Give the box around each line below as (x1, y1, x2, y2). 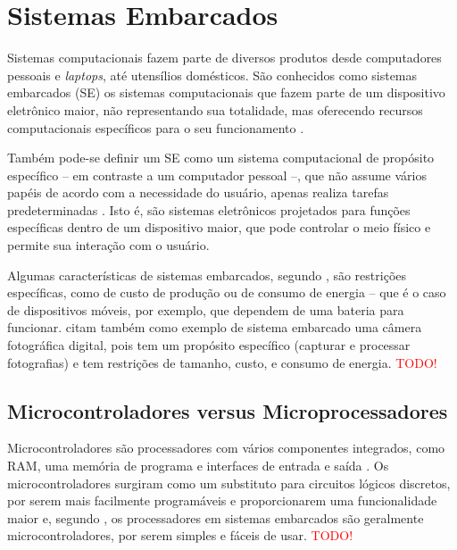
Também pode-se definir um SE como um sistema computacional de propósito (7, 148, 435, 167)
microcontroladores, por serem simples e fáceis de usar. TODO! (7, 526, 353, 545)
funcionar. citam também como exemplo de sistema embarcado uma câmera (7, 318, 422, 337)
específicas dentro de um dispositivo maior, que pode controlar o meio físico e (7, 218, 431, 237)
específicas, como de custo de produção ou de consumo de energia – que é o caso (7, 283, 446, 302)
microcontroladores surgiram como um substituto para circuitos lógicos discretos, (7, 473, 451, 492)
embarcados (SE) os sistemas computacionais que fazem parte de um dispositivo (7, 83, 445, 102)
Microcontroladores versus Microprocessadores (7, 396, 448, 424)
